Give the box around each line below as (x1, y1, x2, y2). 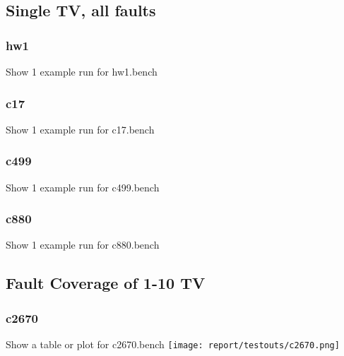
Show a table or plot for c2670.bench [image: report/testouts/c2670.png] (6, 337, 340, 352)
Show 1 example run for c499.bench (6, 179, 160, 194)
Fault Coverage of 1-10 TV (6, 272, 206, 294)
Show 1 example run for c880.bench (6, 237, 160, 252)
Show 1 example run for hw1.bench (6, 64, 158, 78)
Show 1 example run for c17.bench (6, 121, 155, 136)
